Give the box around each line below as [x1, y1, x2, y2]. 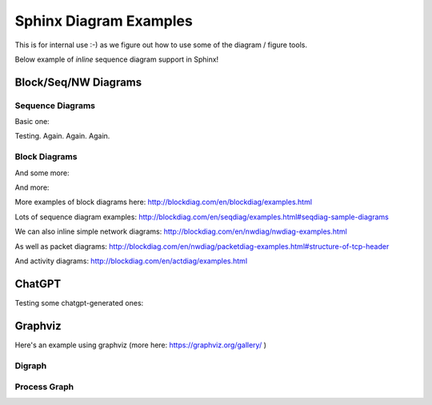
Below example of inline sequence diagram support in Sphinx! [14, 54, 219, 64]
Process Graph [14, 381, 74, 392]
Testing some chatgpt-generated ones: [14, 298, 144, 307]
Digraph [14, 360, 47, 371]
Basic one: [14, 117, 50, 126]
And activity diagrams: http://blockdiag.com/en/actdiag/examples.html [14, 256, 248, 266]
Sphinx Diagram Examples [14, 12, 194, 30]
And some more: [14, 168, 70, 178]
